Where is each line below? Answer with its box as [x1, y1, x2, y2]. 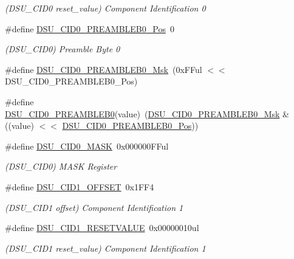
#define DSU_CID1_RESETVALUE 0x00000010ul [5, 221, 199, 234]
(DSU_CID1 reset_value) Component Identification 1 [5, 241, 206, 254]
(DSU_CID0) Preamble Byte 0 [5, 43, 120, 55]
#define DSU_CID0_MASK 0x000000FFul [5, 139, 169, 152]
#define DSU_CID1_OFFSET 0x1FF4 [5, 180, 154, 193]
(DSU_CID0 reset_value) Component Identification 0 [5, 2, 206, 14]
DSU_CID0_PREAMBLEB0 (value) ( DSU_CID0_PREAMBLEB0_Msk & [5, 107, 289, 120]
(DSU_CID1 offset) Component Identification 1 [5, 201, 183, 213]
